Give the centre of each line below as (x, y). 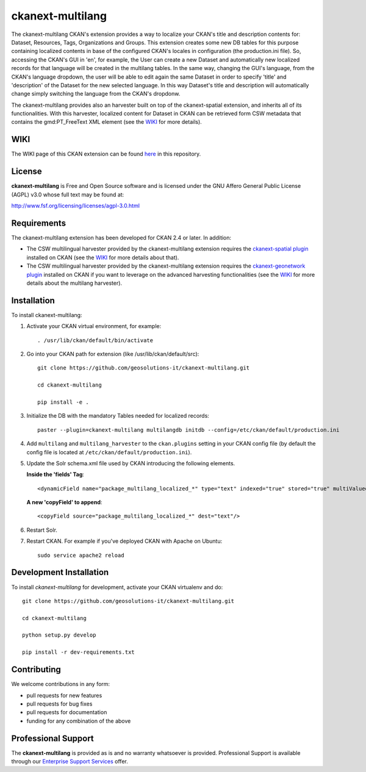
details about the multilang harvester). (74, 283)
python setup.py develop (59, 635)
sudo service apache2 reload (81, 555)
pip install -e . (63, 402)
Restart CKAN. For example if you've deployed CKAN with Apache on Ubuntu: (124, 541)
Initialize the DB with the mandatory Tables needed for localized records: (118, 416)
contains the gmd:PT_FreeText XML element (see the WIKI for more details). (107, 122)
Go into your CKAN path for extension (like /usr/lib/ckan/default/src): (113, 354)
